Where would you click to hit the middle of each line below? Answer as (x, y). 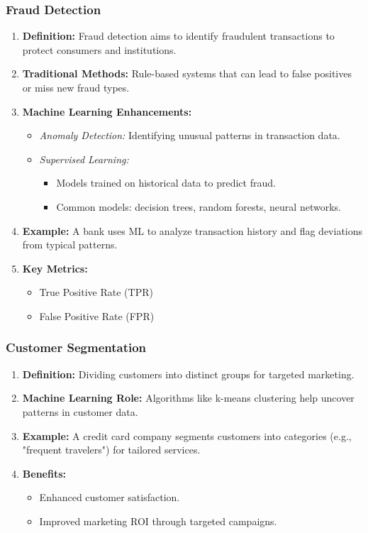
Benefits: (44, 473)
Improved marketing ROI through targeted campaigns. (158, 521)
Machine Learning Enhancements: (107, 111)
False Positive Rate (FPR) (97, 315)
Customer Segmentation (76, 347)
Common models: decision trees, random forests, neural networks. (199, 206)
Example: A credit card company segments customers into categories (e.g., (187, 435)
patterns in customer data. (80, 411)
